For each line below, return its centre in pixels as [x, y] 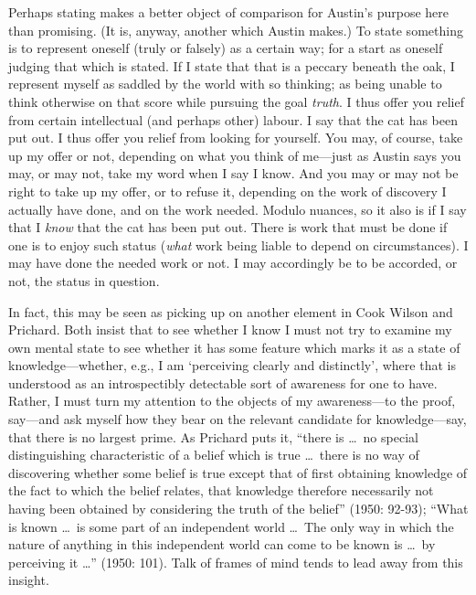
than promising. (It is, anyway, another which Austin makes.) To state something [236, 30]
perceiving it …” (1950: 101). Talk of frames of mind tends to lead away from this [236, 562]
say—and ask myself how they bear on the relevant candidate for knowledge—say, [238, 419]
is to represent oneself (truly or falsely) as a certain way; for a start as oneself [226, 48]
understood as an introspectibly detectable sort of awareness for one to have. [223, 382]
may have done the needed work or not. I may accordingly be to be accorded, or [233, 263]
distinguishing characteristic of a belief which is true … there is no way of [214, 455]
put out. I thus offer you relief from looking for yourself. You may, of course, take [236, 138]
